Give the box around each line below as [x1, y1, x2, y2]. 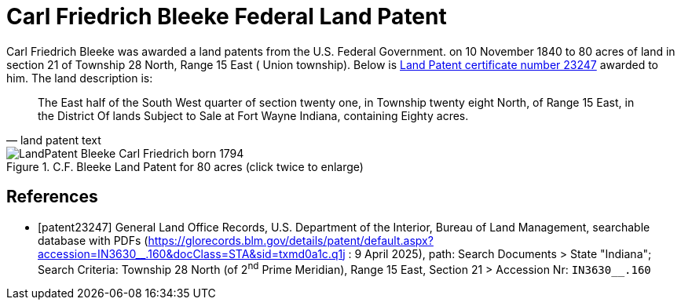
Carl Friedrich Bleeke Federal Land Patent [6, 3, 447, 30]
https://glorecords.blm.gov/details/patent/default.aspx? [148, 233, 434, 247]
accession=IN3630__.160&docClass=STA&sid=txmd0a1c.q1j [38, 246, 346, 260]
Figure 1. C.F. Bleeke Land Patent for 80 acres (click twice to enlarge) [6, 159, 364, 173]
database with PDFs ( [38, 233, 148, 247]
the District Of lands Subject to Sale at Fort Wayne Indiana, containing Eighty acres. [38, 108, 469, 122]
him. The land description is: [6, 71, 153, 85]
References [6, 187, 98, 207]
